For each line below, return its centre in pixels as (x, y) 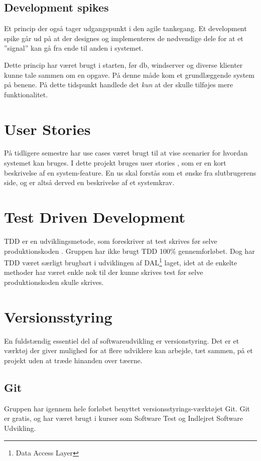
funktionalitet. (26, 94)
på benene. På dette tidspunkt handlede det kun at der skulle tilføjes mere (118, 85)
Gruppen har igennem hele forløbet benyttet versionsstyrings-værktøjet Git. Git (127, 408)
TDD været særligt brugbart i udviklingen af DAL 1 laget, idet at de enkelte (121, 262)
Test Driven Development (95, 217)
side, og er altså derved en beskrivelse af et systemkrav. (89, 182)
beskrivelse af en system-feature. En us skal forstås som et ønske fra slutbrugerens (130, 172)
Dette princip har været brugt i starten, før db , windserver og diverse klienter (123, 64)
